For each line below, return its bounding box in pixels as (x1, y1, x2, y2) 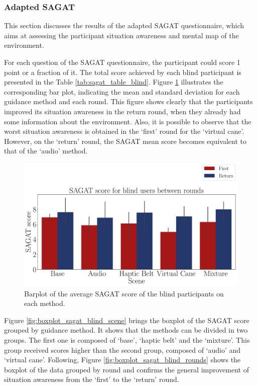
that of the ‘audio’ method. (4, 145, 88, 156)
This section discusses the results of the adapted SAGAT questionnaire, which (4, 20, 244, 31)
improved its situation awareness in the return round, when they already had (4, 106, 241, 116)
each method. (24, 298, 65, 308)
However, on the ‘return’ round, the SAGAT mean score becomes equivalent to (4, 135, 247, 146)
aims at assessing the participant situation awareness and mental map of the (4, 30, 239, 40)
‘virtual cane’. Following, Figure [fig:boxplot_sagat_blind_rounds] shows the (4, 354, 241, 365)
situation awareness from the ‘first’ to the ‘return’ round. (4, 374, 179, 384)
